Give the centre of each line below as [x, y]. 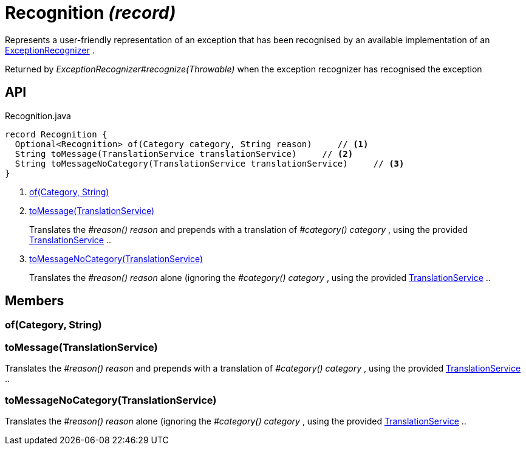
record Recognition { [56, 134]
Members [35, 301]
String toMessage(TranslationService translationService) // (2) [184, 154]
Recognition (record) [91, 13]
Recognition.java [38, 116]
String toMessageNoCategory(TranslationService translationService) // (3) [210, 163]
